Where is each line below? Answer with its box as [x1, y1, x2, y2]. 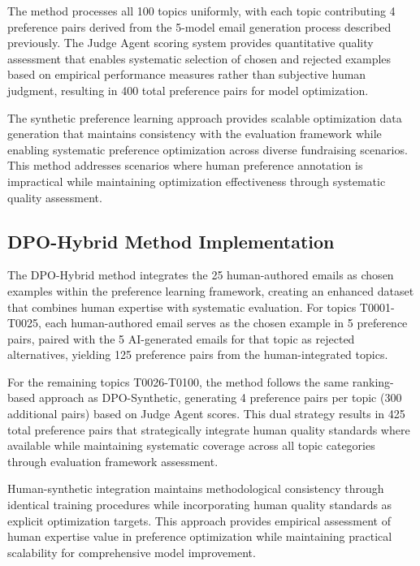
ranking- [352, 373, 394, 390]
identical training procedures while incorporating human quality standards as [7, 496, 392, 513]
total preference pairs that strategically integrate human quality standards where [7, 421, 410, 438]
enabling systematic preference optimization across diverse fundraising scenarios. [7, 140, 408, 158]
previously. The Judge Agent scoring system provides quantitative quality [7, 34, 374, 51]
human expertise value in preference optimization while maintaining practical [7, 528, 392, 545]
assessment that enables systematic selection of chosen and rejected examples [7, 50, 392, 67]
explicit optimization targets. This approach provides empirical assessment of [7, 512, 392, 529]
